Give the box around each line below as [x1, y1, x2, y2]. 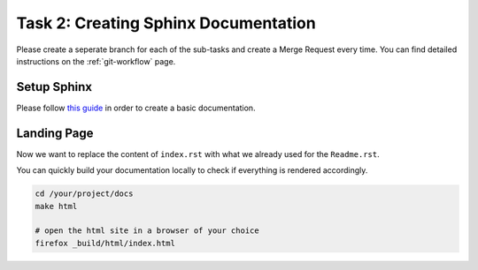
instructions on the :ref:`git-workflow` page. [16, 56, 176, 66]
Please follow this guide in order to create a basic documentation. [16, 102, 256, 113]
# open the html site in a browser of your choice [35, 226, 260, 236]
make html [35, 201, 78, 211]
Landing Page [16, 125, 94, 140]
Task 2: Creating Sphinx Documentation [16, 13, 316, 33]
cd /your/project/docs [35, 189, 134, 199]
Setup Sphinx [16, 79, 93, 94]
